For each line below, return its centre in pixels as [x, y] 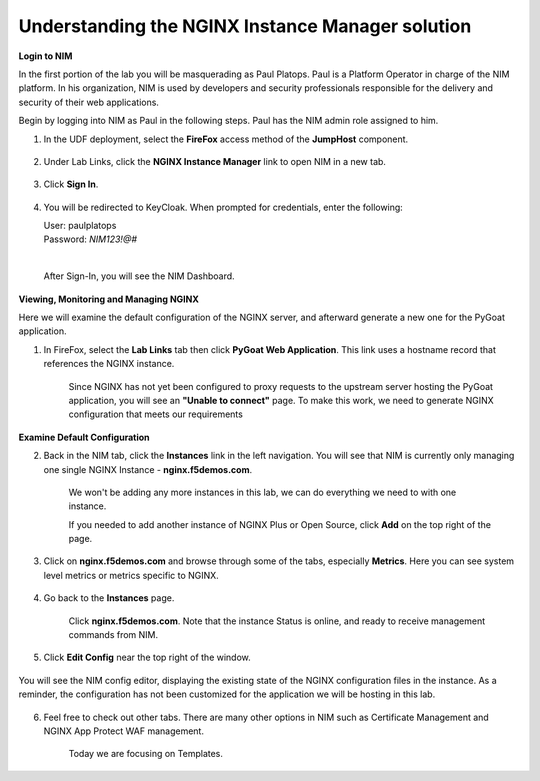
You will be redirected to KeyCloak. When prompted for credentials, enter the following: [223, 207]
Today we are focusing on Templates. [146, 754]
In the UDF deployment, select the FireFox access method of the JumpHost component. [226, 139]
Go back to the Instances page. [109, 598]
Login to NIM [45, 56]
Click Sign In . [71, 184]
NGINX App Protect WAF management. [124, 731]
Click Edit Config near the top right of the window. [147, 657]
